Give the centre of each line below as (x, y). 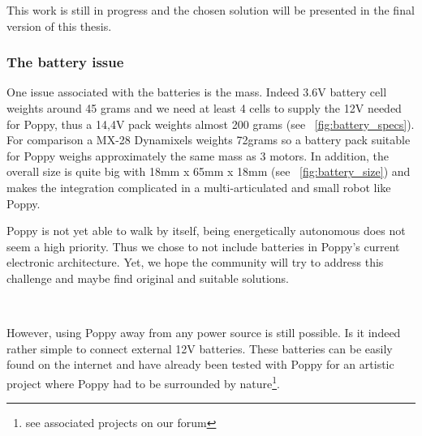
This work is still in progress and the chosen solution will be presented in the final (211, 10)
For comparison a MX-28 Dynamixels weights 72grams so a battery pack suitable (209, 140)
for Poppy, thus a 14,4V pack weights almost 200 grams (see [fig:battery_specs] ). (211, 124)
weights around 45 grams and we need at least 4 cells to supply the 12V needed (204, 108)
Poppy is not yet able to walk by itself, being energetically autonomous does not (206, 231)
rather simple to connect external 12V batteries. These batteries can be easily (200, 348)
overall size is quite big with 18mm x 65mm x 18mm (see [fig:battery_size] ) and (209, 171)
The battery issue (65, 62)
